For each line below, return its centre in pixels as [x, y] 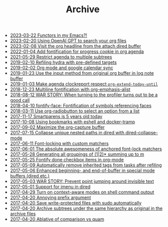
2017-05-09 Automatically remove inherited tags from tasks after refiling [86, 165]
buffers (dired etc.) [30, 176]
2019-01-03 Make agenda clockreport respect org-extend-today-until [84, 84]
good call [20, 100]
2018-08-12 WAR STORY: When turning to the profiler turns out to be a [84, 95]
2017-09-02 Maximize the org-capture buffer [57, 127]
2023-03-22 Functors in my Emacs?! [48, 35]
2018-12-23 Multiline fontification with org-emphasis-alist [70, 90]
